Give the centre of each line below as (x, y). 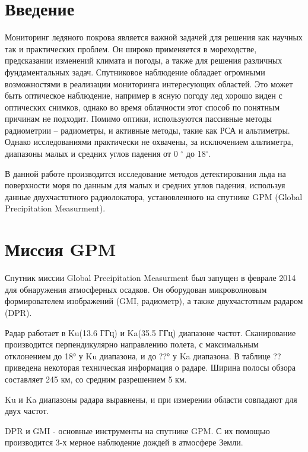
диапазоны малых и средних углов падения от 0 (91, 154)
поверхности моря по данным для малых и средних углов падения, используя (145, 185)
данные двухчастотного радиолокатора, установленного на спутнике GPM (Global (154, 196)
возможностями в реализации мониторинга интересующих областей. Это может (149, 83)
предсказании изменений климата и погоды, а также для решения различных (144, 60)
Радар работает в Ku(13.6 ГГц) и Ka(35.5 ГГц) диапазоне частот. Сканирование (150, 332)
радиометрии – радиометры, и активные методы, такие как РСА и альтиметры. (147, 130)
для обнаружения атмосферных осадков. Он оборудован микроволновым (136, 289)
